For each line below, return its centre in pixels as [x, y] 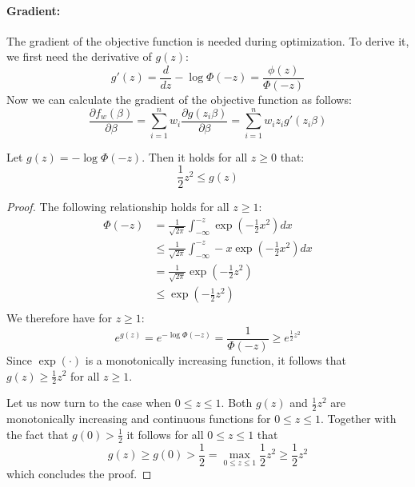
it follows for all [165, 434]
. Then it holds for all [195, 156]
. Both [237, 403]
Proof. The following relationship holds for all [118, 207]
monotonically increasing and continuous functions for [139, 419]
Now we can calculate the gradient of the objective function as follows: [179, 100]
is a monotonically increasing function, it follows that [215, 359]
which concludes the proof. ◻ [79, 474]
